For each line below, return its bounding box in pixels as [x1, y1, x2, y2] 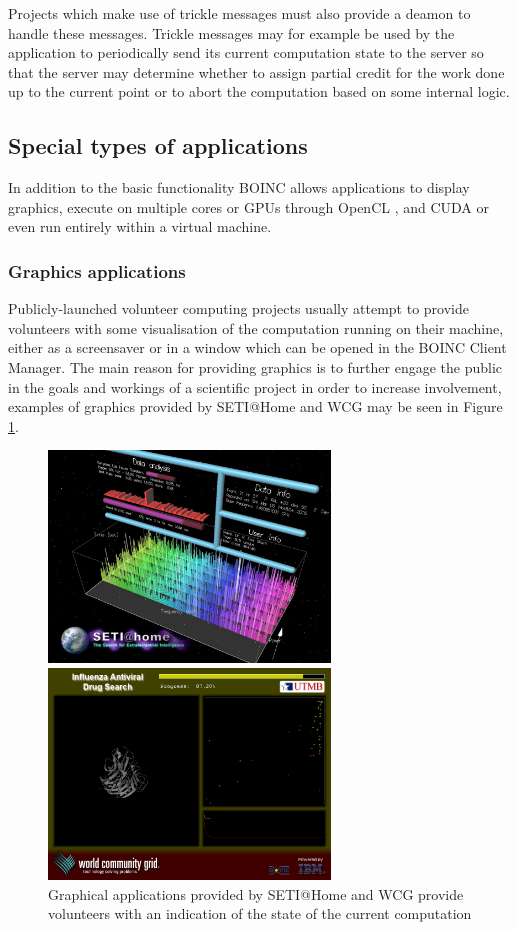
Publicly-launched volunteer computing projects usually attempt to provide [8, 298, 469, 319]
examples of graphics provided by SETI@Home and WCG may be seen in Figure [8, 396, 503, 417]
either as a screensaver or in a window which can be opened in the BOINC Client [8, 337, 507, 358]
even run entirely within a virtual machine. [8, 216, 272, 237]
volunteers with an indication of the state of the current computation [48, 903, 472, 924]
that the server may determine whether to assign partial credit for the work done [8, 61, 505, 82]
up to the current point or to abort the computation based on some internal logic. [8, 81, 510, 102]
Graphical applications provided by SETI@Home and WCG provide [48, 883, 464, 904]
